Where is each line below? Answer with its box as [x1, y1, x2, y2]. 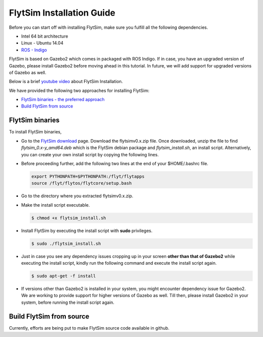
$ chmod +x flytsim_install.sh [31, 215, 107, 221]
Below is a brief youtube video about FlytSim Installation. [9, 79, 123, 84]
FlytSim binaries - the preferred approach [21, 97, 105, 103]
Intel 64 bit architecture [21, 33, 68, 39]
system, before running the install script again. [21, 299, 114, 305]
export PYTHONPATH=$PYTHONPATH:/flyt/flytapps [31, 173, 145, 179]
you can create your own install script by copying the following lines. [21, 151, 159, 157]
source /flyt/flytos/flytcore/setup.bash [31, 181, 132, 186]
